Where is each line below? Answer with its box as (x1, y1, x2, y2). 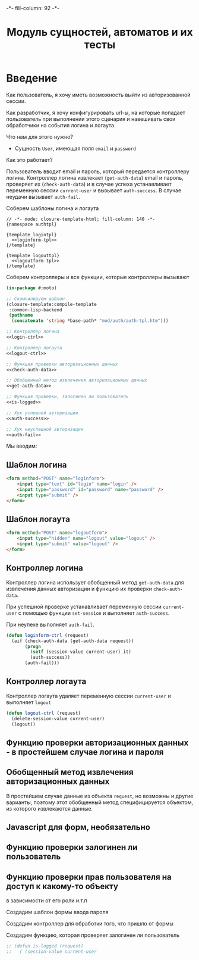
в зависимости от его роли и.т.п (6, 897, 87, 904)
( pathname (8, 312, 33, 318)
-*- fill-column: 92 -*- (6, 5, 60, 11)
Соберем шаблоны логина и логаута (6, 204, 99, 212)
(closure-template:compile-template (6, 301, 97, 307)
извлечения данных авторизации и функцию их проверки (6, 585, 153, 592)
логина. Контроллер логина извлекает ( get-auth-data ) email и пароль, (6, 174, 184, 181)
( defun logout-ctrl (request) (6, 710, 81, 716)
